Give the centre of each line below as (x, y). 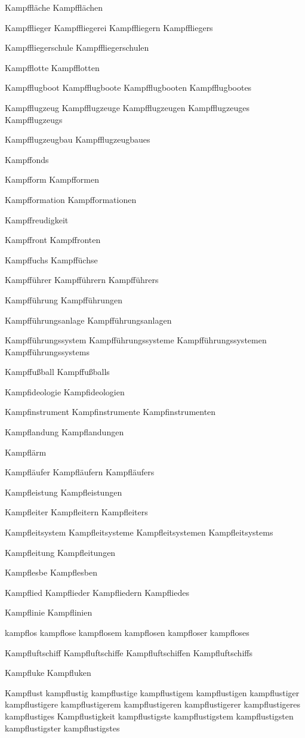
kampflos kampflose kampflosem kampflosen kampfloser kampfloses (127, 632)
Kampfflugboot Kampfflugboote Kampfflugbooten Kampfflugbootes (128, 87)
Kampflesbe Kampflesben (51, 572)
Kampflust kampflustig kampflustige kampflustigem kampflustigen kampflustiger (152, 692)
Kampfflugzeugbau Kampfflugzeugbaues (78, 139)
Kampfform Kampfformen (52, 179)
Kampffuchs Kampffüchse (51, 259)
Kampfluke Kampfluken (48, 673)
